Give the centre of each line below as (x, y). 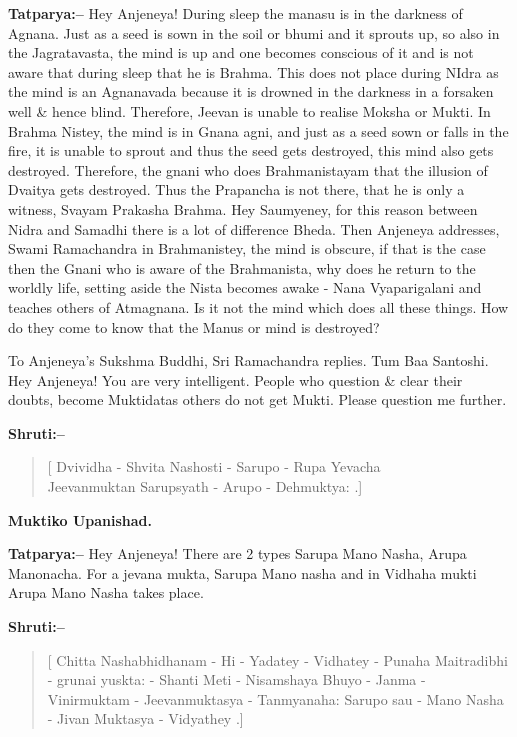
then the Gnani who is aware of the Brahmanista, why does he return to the (242, 267)
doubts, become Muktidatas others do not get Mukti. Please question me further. (257, 399)
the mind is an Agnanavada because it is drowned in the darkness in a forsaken (251, 91)
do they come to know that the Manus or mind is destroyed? (194, 326)
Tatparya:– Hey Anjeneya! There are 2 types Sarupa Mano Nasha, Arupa (237, 553)
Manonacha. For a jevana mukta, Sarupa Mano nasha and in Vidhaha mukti (242, 572)
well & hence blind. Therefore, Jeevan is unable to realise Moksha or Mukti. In (249, 110)
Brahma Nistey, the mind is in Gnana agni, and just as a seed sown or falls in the (258, 130)
